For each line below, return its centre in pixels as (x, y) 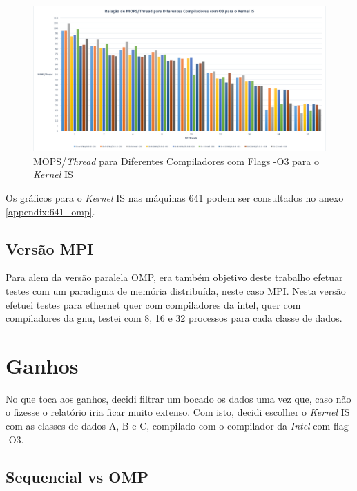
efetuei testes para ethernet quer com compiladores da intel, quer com (153, 304)
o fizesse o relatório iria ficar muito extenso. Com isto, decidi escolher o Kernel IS (178, 412)
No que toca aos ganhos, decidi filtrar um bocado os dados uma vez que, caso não (178, 398)
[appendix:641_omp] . (50, 211)
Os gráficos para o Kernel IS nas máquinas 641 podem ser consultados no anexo (175, 197)
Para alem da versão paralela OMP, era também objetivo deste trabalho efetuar (174, 277)
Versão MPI (50, 248)
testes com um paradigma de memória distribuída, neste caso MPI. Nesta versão (176, 290)
